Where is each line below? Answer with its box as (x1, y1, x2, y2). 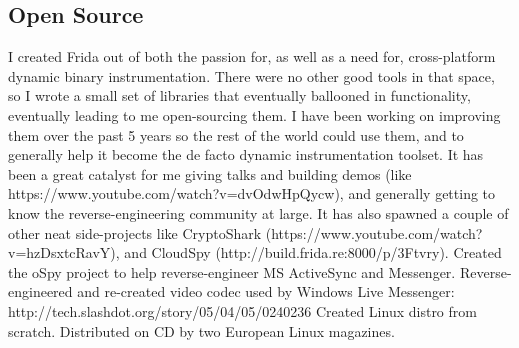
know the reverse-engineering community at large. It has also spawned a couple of (8, 202, 509, 223)
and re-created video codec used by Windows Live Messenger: (77, 281, 455, 302)
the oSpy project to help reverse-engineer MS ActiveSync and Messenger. (8, 261, 456, 282)
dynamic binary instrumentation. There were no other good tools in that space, (8, 65, 495, 86)
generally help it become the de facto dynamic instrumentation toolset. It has (8, 144, 484, 165)
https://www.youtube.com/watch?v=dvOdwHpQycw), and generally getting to (8, 183, 496, 204)
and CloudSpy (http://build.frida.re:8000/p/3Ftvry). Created (124, 242, 502, 263)
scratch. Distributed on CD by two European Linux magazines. (8, 320, 395, 341)
